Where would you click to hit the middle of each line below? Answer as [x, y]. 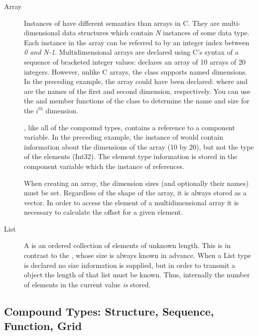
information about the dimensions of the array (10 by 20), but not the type [139, 146]
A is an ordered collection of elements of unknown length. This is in [127, 245]
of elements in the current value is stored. [87, 284]
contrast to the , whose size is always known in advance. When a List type [138, 255]
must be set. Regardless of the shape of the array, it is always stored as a [135, 193]
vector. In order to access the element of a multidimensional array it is [131, 202]
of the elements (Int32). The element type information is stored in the [131, 156]
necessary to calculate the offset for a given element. [104, 212]
